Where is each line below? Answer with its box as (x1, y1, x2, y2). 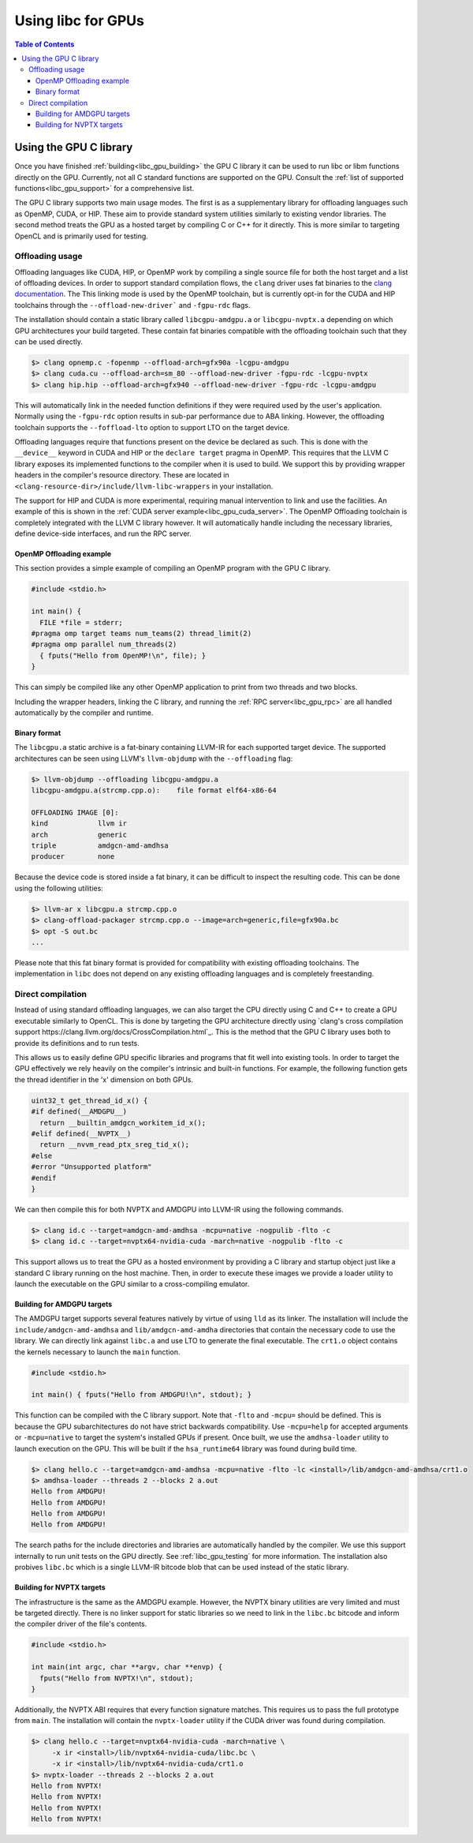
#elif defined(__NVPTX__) (31, 1129, 132, 1138)
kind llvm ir (31, 819, 128, 828)
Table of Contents (14, 39, 75, 49)
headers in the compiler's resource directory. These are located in (14, 470, 229, 480)
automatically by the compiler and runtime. (14, 707, 154, 717)
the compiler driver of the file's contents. (14, 1619, 147, 1629)
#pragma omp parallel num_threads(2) (31, 640, 177, 649)
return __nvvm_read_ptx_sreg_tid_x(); (39, 1141, 189, 1149)
